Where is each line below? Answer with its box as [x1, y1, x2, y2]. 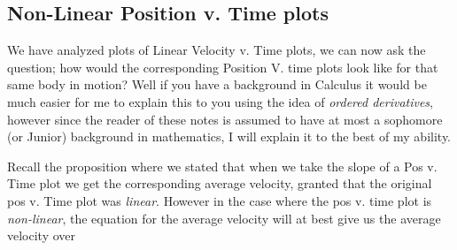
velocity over [7, 226, 76, 245]
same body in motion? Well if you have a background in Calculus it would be [7, 75, 427, 94]
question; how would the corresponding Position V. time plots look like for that [7, 57, 438, 76]
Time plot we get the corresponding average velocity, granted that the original [7, 174, 432, 193]
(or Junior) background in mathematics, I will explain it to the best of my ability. [7, 127, 452, 146]
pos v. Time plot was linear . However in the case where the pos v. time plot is [7, 191, 432, 209]
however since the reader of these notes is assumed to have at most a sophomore [7, 110, 443, 128]
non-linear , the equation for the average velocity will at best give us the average [7, 208, 441, 227]
